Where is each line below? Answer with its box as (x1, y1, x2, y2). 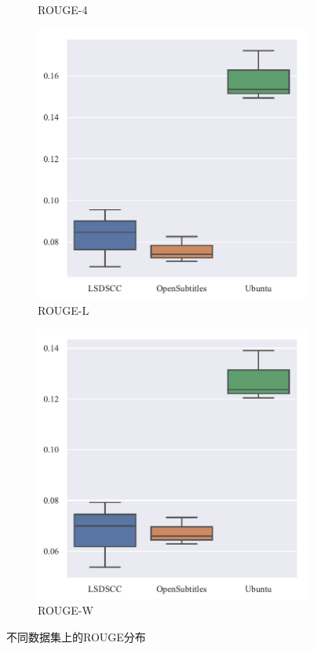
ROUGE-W (38, 602, 93, 619)
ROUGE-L (38, 301, 89, 318)
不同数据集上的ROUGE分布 (6, 628, 146, 644)
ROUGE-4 (38, 2, 88, 17)
